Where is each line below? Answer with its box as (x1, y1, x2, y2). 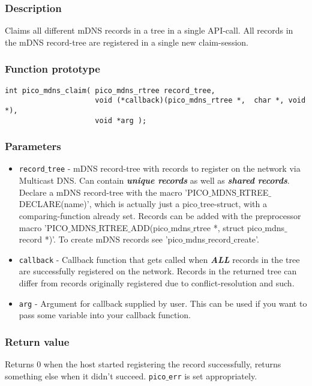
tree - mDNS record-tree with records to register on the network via (47, 162, 301, 175)
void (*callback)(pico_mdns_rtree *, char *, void (95, 96, 306, 105)
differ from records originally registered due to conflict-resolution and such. (19, 276, 295, 289)
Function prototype (5, 61, 100, 76)
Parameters (5, 139, 61, 154)
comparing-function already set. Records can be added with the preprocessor (19, 209, 301, 222)
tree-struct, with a (200, 198, 267, 210)
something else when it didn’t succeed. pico (5, 369, 166, 382)
